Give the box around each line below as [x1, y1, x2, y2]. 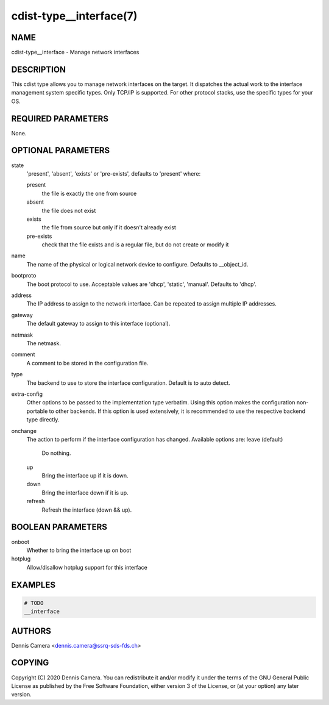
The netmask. [26, 339, 61, 347]
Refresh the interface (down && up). [41, 506, 132, 514]
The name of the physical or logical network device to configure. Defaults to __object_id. [26, 260, 249, 268]
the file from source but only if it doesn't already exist [41, 224, 177, 231]
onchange [11, 427, 37, 434]
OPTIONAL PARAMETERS [11, 145, 110, 156]
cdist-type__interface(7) [11, 9, 138, 23]
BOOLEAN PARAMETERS [11, 522, 108, 532]
